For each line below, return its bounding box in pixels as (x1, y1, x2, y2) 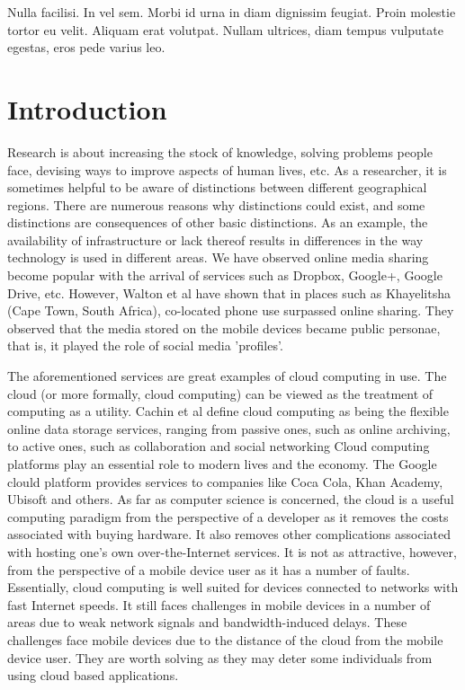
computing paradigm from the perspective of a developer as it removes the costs (7, 507, 449, 526)
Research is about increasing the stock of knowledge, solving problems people (7, 142, 433, 161)
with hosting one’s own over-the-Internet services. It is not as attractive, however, (7, 542, 457, 561)
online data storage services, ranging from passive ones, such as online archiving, (7, 419, 451, 438)
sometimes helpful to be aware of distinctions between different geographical (7, 178, 427, 197)
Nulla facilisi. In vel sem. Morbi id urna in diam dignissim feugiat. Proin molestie (7, 3, 456, 21)
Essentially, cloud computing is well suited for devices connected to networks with (7, 578, 459, 597)
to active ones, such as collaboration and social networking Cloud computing (7, 437, 430, 456)
